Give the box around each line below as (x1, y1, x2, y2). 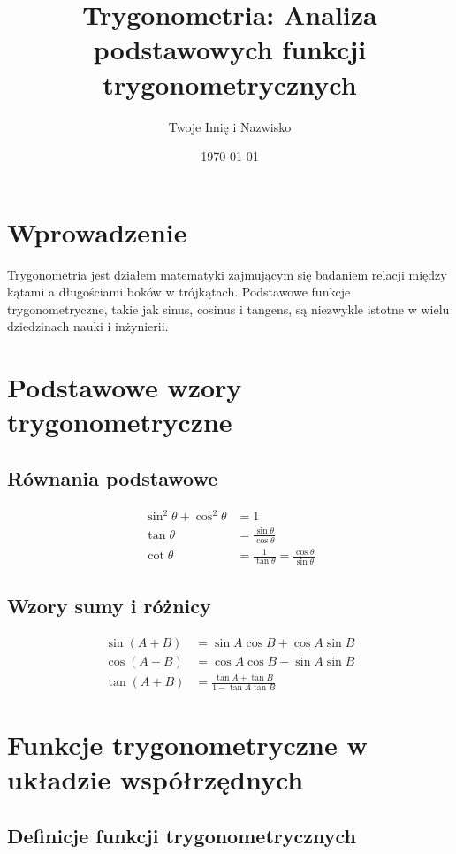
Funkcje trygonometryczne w (7, 727, 368, 763)
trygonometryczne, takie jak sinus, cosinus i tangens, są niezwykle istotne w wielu (7, 299, 450, 318)
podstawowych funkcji (93, 31, 367, 67)
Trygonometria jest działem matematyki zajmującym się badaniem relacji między (7, 265, 447, 283)
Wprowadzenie (7, 213, 187, 250)
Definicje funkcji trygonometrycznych (7, 821, 356, 849)
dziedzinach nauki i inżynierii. (7, 317, 169, 335)
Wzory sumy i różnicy (7, 591, 211, 619)
